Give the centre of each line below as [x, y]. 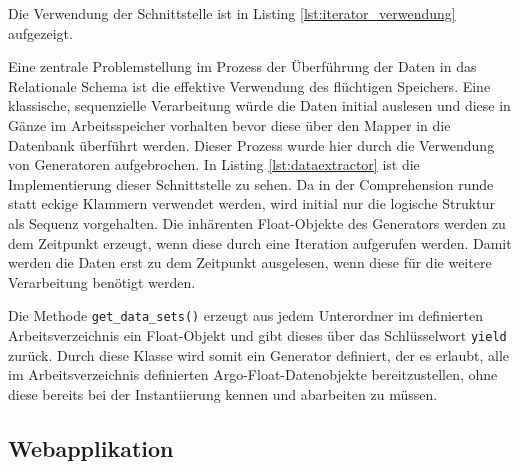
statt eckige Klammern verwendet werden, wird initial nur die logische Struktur [251, 203]
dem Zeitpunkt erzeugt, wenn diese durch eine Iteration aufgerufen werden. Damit [260, 242]
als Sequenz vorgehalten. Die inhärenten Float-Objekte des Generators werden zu [257, 222]
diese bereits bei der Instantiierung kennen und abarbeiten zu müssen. [223, 393]
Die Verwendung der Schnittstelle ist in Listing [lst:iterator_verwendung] [232, 13]
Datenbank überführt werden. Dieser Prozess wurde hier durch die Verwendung [251, 144]
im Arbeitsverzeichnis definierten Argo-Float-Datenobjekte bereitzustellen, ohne [253, 374]
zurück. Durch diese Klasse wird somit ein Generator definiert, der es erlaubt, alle [259, 354]
